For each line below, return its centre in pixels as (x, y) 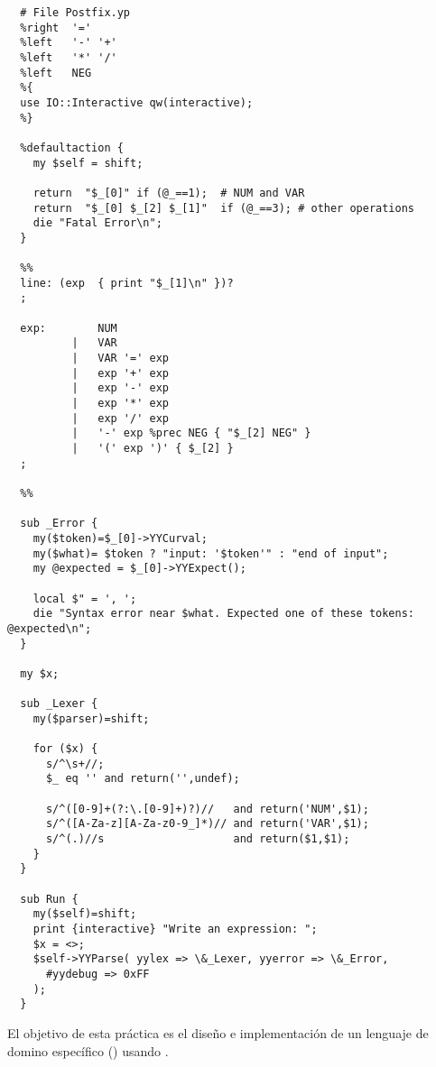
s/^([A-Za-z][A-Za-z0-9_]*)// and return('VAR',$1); (207, 824)
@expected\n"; (50, 628)
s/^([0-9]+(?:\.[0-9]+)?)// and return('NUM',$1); (207, 809)
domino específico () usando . (88, 1050)
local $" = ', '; (85, 598)
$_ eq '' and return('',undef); (143, 779)
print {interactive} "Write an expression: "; (175, 929)
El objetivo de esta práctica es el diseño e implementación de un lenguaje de (218, 1032)
